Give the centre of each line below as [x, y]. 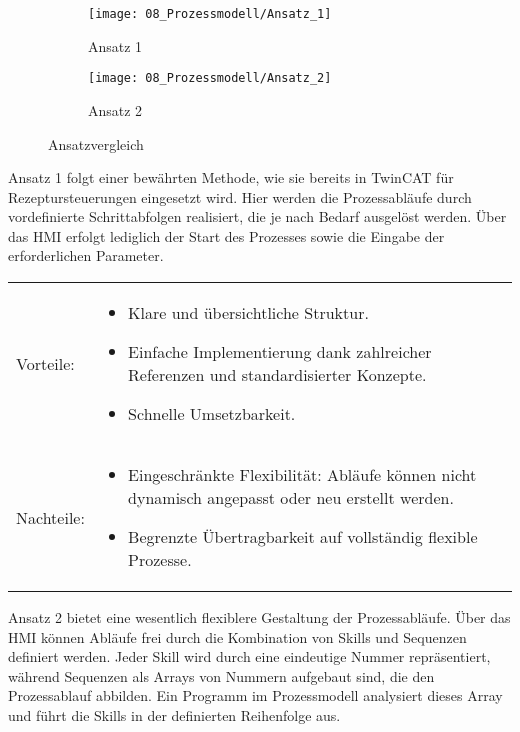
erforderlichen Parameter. [86, 255]
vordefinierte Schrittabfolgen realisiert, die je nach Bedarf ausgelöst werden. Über [257, 216]
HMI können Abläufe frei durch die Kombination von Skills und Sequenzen [237, 636]
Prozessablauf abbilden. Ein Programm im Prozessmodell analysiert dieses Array [255, 695]
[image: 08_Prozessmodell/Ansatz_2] [210, 78]
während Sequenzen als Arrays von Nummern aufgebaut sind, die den [221, 675]
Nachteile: [50, 517]
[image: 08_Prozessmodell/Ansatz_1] [210, 14]
